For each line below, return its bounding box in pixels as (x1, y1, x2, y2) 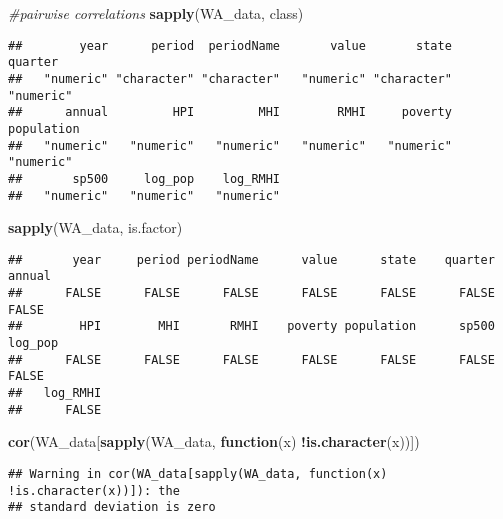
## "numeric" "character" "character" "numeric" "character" (8, 71, 452, 86)
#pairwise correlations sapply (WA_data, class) (8, 3, 304, 23)
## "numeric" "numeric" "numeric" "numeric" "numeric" (8, 138, 452, 153)
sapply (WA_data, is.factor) (8, 217, 183, 238)
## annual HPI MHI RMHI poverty (8, 105, 452, 120)
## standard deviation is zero (8, 500, 216, 515)
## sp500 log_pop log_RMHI (8, 171, 281, 186)
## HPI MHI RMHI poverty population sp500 (8, 319, 495, 334)
